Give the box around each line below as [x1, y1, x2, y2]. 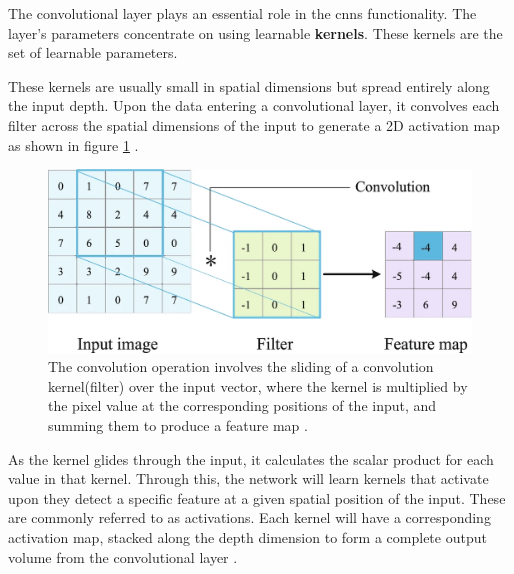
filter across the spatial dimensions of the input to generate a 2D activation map [8, 114, 500, 135]
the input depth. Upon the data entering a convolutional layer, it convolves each [8, 95, 500, 116]
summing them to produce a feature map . [48, 414, 308, 435]
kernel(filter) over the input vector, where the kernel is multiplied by [48, 375, 468, 396]
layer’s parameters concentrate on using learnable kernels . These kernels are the [8, 22, 503, 43]
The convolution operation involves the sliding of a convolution [48, 356, 434, 377]
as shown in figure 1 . [8, 134, 139, 155]
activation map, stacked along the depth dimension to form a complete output [8, 526, 487, 547]
